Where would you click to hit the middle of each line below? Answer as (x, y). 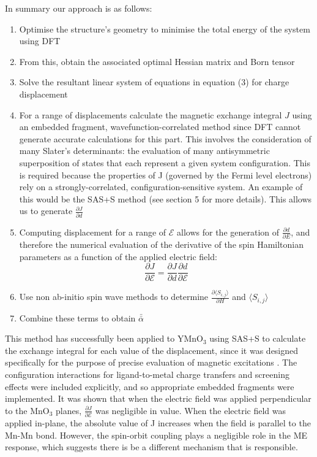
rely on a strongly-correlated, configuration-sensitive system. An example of (161, 187)
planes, (69, 410)
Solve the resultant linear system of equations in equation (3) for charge (154, 82)
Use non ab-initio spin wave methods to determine (114, 297)
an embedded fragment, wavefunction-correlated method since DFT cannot (160, 127)
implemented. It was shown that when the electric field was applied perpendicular (158, 398)
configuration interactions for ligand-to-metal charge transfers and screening (147, 374)
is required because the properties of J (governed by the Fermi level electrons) (166, 175)
